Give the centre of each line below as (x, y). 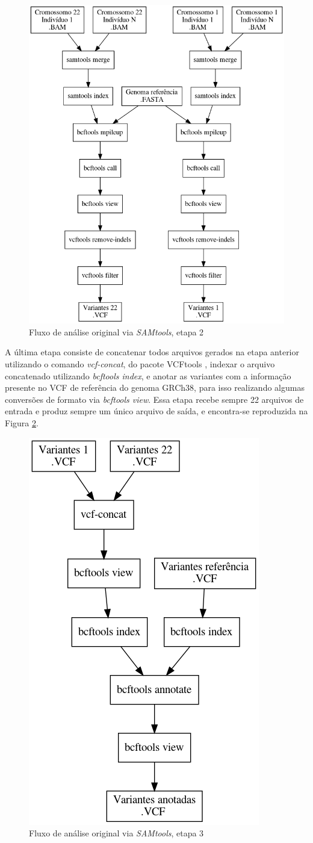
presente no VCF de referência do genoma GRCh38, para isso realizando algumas (155, 387)
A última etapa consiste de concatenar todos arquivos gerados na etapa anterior (152, 352)
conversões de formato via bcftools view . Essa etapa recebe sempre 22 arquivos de (154, 399)
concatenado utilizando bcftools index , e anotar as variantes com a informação (148, 375)
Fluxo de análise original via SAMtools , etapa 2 (116, 331)
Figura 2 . (22, 422)
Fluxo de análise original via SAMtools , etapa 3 (116, 833)
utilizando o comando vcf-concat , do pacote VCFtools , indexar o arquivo (140, 364)
